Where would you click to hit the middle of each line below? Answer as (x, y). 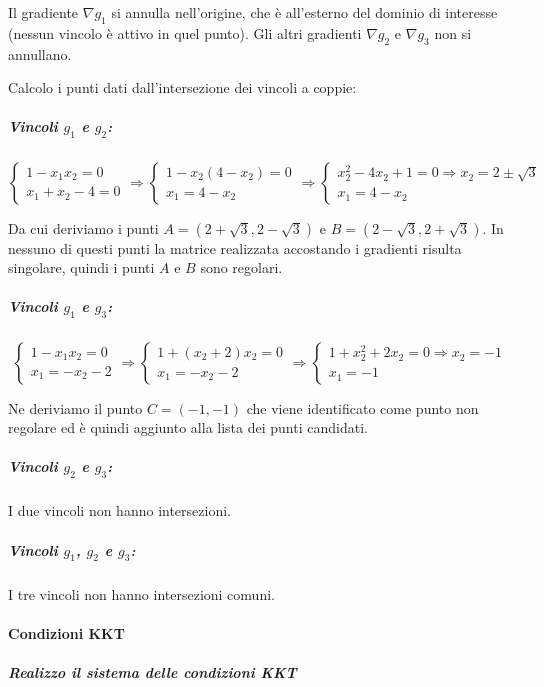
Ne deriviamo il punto (75, 407)
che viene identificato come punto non (362, 407)
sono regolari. (241, 267)
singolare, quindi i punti (81, 267)
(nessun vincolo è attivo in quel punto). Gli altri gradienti (185, 32)
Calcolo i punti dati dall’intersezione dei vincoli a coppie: (182, 87)
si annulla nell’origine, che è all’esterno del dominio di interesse (304, 12)
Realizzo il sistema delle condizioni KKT (152, 672)
